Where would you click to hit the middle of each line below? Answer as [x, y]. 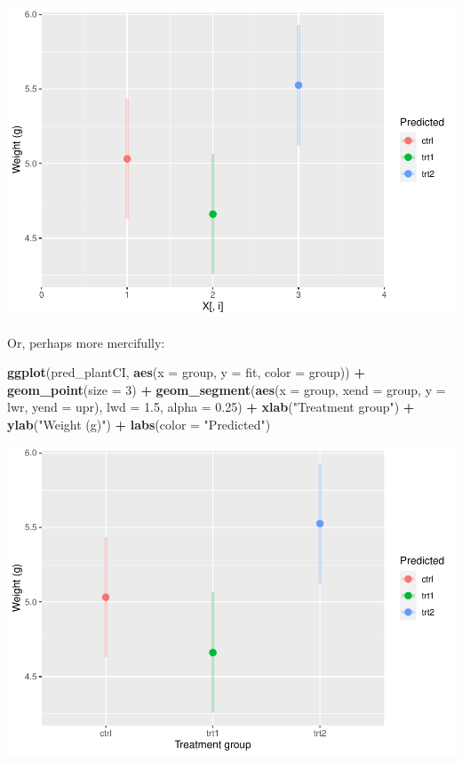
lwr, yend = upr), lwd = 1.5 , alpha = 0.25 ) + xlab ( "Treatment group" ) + [211, 407]
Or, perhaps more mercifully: [86, 342]
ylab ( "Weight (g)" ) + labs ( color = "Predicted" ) [139, 424]
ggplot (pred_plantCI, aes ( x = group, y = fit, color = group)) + [186, 372]
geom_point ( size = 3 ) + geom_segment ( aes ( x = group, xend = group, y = [227, 389]
